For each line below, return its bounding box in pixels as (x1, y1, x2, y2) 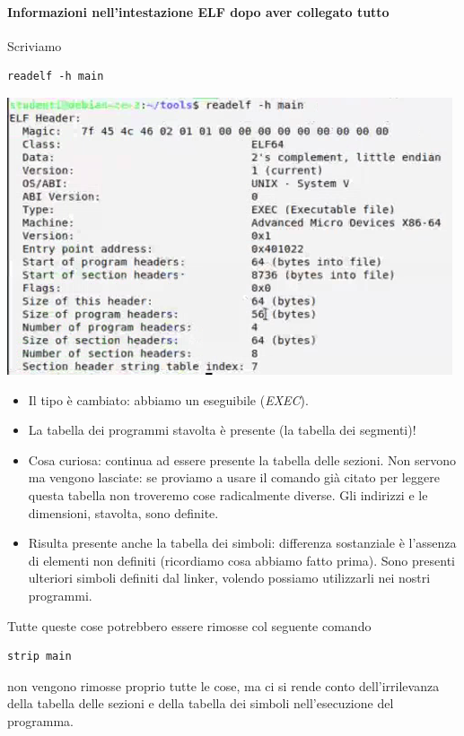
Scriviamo (7, 36, 62, 55)
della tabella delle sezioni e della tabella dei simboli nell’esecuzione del (7, 694, 394, 713)
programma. (7, 711, 74, 730)
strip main (7, 650, 72, 663)
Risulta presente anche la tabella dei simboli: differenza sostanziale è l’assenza (28, 533, 457, 552)
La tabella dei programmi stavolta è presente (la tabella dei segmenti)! (28, 420, 416, 439)
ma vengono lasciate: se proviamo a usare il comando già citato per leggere (28, 468, 440, 487)
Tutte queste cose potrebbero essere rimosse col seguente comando (7, 616, 372, 635)
